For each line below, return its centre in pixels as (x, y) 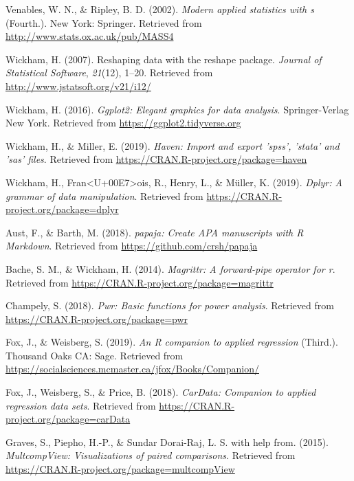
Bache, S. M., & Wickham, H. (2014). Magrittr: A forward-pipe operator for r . (170, 268)
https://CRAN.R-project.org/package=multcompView (120, 469)
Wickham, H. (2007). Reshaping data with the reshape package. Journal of (164, 59)
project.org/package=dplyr (62, 209)
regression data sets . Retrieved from (81, 405)
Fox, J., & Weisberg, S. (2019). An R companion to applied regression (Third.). (172, 342)
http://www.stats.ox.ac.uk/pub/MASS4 (90, 36)
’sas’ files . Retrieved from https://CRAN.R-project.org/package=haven (156, 159)
